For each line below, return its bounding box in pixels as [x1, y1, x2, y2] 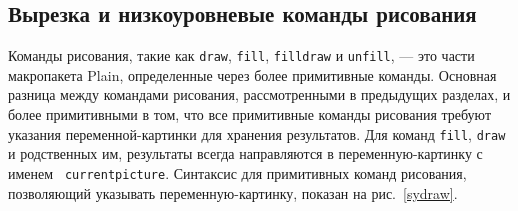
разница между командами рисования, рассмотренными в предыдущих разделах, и [8, 84, 511, 105]
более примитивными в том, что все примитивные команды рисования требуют [8, 104, 491, 125]
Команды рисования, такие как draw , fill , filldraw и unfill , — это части [8, 45, 475, 66]
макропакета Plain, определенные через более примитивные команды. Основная [8, 64, 497, 85]
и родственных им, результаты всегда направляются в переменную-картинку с [8, 143, 483, 164]
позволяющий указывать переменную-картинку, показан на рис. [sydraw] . [8, 182, 458, 203]
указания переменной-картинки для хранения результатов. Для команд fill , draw [8, 123, 506, 144]
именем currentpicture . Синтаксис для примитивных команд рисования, [8, 162, 467, 183]
